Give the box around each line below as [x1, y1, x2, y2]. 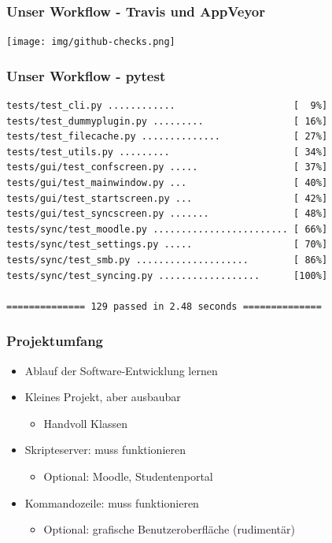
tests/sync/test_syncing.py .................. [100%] [6, 270, 328, 281]
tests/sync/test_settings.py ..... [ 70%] [6, 239, 328, 251]
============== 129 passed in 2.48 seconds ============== [6, 300, 322, 312]
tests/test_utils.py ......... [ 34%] [6, 146, 328, 158]
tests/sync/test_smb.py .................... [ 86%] [6, 255, 328, 266]
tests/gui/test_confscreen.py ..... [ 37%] [6, 162, 328, 173]
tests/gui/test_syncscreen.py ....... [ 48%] [6, 208, 328, 220]
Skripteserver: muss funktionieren [24, 441, 186, 458]
